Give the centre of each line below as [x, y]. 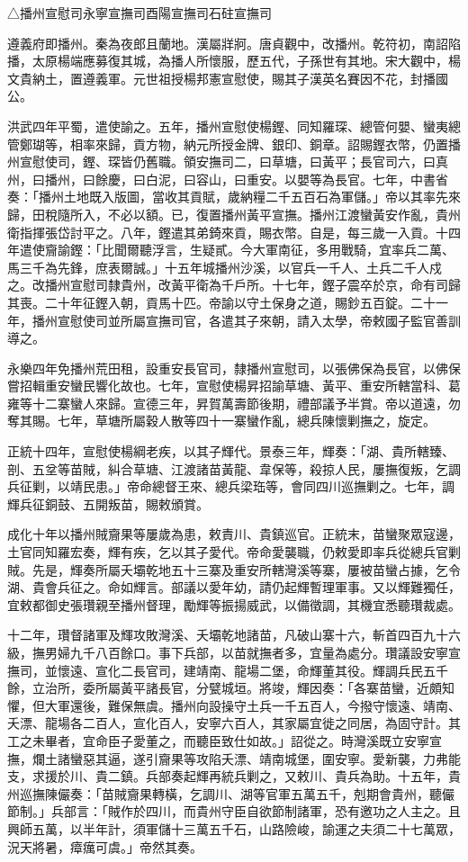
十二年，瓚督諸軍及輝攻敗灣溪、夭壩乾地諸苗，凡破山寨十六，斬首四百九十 [228, 635]
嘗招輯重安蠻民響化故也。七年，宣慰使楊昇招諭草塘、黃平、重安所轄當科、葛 [234, 386]
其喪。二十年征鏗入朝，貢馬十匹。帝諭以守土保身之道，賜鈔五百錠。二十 [221, 302]
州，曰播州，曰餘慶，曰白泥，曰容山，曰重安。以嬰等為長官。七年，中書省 [228, 179]
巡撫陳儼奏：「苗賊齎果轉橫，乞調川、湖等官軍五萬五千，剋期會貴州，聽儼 [237, 793]
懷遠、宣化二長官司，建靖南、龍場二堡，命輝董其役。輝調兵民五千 [252, 670]
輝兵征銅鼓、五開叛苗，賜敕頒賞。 [108, 503]
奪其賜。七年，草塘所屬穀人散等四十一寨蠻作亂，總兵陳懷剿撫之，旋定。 [221, 421]
